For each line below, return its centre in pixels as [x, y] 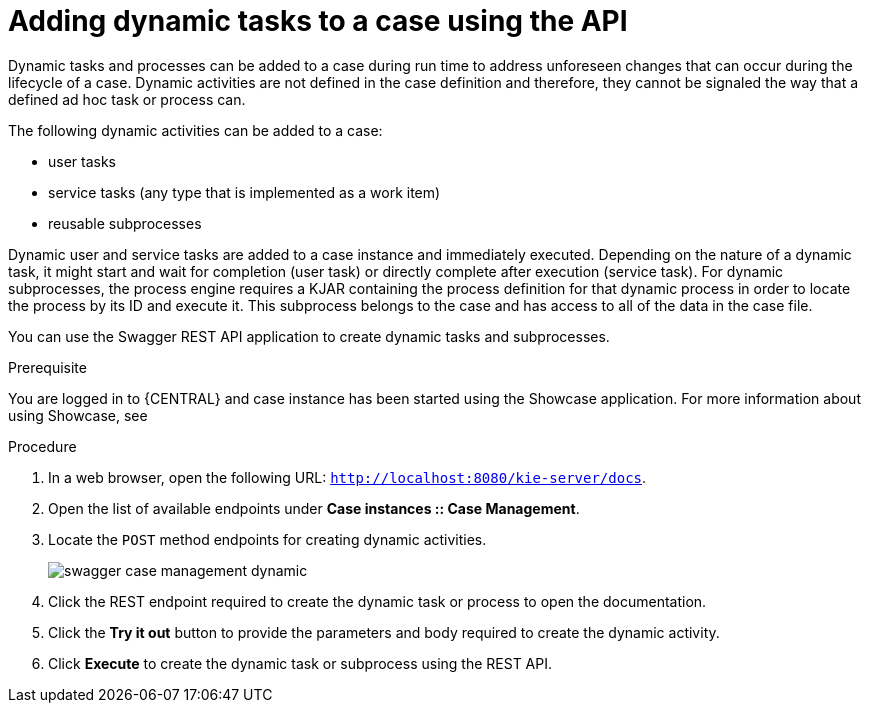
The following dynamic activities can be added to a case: [195, 130]
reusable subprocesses [125, 223]
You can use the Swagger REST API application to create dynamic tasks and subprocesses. [309, 336]
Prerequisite [47, 367]
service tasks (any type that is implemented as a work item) [244, 192]
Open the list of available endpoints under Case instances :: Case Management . [314, 508]
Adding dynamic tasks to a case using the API [318, 21]
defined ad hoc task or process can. [127, 99]
